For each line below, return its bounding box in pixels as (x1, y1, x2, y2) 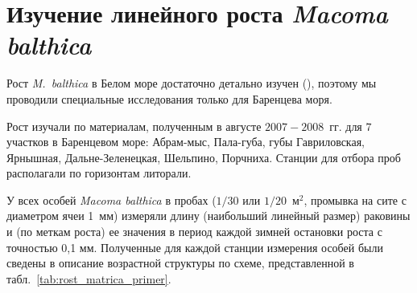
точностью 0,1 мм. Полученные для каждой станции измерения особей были (6, 238, 383, 255)
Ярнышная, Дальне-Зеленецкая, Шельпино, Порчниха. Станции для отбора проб (6, 149, 401, 165)
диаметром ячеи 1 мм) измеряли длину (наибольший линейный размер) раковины (6, 207, 411, 224)
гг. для (329, 117, 362, 134)
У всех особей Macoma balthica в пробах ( (6, 191, 217, 208)
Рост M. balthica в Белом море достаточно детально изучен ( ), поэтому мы (6, 75, 377, 92)
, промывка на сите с (303, 191, 407, 208)
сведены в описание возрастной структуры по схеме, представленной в (6, 254, 354, 271)
